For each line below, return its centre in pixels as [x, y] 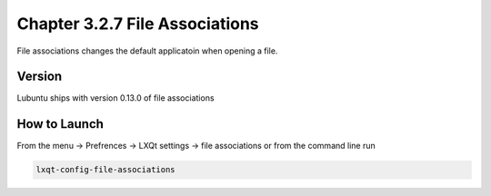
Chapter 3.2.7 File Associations [138, 24]
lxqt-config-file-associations [106, 170]
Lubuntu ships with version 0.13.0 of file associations [115, 98]
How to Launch [60, 124]
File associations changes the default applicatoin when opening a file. [147, 51]
